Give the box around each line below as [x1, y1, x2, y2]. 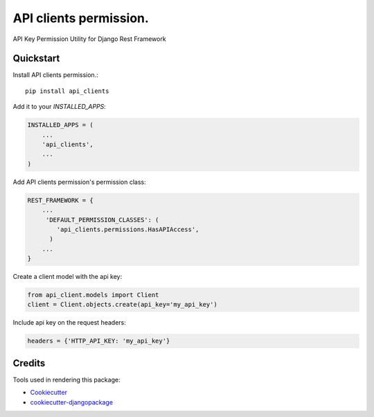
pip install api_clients [25, 87, 109, 95]
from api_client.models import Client [27, 291, 159, 299]
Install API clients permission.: [12, 71, 98, 79]
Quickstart [12, 53, 60, 65]
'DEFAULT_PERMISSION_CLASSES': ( [45, 216, 159, 223]
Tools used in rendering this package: [12, 375, 121, 384]
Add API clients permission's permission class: [12, 178, 146, 186]
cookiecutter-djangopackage [30, 398, 114, 406]
